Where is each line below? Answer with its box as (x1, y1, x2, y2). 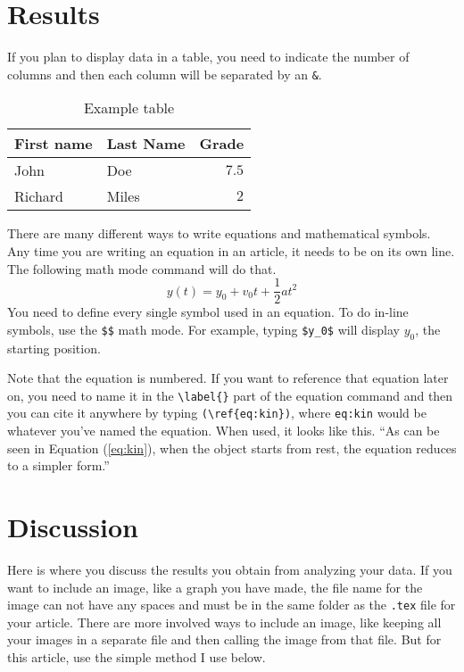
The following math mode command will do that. (7, 259, 277, 278)
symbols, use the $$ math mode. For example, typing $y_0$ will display (7, 319, 400, 338)
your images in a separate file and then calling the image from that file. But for (7, 630, 442, 649)
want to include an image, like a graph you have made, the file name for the (7, 577, 423, 596)
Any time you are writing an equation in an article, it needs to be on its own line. (7, 241, 455, 260)
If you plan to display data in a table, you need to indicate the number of (7, 47, 410, 66)
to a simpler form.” (7, 456, 110, 475)
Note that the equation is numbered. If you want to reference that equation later (7, 369, 449, 387)
